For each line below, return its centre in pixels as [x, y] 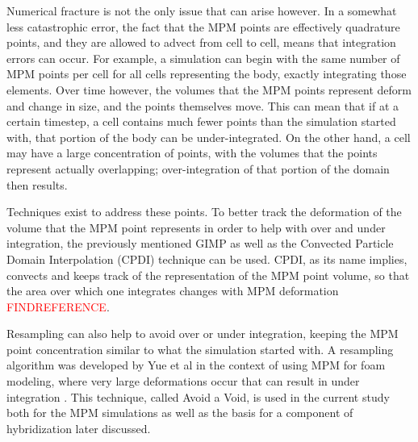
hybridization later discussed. [79, 428]
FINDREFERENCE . [58, 306]
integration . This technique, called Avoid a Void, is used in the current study [198, 396]
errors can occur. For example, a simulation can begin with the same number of [203, 58]
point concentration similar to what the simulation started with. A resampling [200, 349]
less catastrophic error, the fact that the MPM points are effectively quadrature [203, 26]
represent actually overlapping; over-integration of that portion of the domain [198, 168]
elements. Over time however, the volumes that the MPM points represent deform [209, 89]
